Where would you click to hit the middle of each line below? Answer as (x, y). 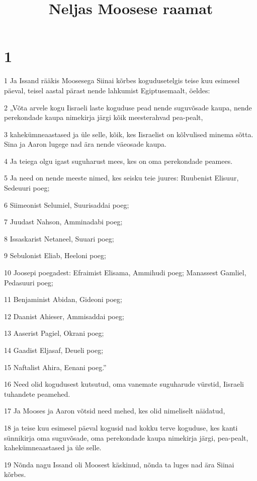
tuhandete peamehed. (37, 394)
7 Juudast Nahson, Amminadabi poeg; (63, 222)
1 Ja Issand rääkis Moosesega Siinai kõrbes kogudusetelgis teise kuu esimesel (122, 80)
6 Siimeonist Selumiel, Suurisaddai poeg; (67, 204)
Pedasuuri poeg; (29, 282)
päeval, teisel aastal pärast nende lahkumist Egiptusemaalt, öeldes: (107, 90)
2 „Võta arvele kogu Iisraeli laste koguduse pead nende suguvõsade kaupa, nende (128, 107)
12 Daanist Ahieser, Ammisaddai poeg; (64, 316)
